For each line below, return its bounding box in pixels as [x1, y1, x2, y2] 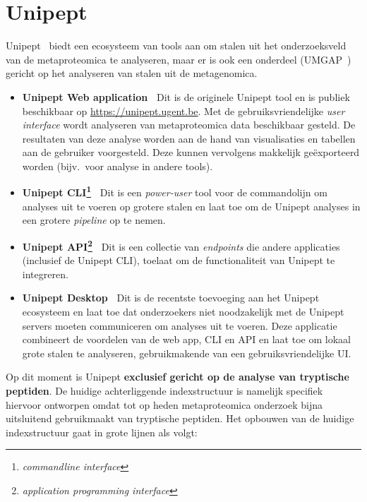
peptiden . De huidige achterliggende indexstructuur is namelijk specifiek [6, 383, 323, 398]
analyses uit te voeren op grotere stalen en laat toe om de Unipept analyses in [22, 198, 361, 213]
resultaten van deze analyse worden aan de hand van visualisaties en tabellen [22, 131, 356, 145]
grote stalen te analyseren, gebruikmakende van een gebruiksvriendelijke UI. [22, 345, 351, 360]
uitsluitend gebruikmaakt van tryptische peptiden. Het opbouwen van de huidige [6, 411, 354, 426]
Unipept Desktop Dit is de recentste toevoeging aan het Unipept [22, 290, 320, 305]
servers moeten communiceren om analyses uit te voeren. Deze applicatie [22, 318, 337, 333]
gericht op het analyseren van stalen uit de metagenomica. [6, 66, 258, 80]
